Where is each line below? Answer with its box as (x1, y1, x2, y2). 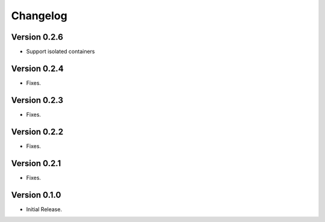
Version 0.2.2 (11, 126, 63, 137)
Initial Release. (26, 205, 63, 213)
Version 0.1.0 (11, 190, 61, 200)
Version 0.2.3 (11, 95, 63, 105)
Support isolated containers (26, 48, 96, 55)
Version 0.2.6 (11, 32, 63, 42)
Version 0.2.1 (11, 158, 61, 168)
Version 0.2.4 (11, 63, 64, 73)
